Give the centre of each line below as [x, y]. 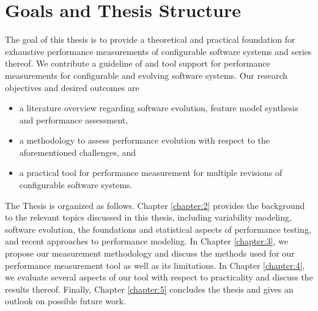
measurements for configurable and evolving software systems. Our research [146, 75]
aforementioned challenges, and [78, 152]
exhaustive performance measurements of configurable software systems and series [158, 51]
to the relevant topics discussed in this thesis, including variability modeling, [148, 217]
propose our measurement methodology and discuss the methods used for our [150, 253]
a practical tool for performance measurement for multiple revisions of [151, 173]
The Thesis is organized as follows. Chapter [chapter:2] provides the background [155, 205]
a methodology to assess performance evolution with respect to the [144, 140]
